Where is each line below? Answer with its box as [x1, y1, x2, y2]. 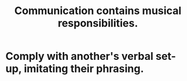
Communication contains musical [14, 4, 182, 18]
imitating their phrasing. [23, 62, 144, 76]
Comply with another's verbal [5, 50, 154, 63]
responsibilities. [57, 16, 138, 30]
